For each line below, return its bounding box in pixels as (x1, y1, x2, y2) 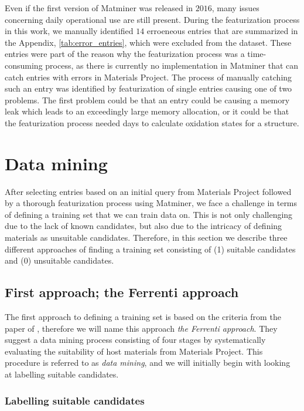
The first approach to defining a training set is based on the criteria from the (5, 311, 281, 323)
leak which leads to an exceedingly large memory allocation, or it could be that (5, 105, 289, 117)
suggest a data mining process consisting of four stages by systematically (5, 333, 266, 346)
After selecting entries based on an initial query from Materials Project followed (5, 185, 292, 197)
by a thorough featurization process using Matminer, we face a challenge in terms (5, 197, 298, 209)
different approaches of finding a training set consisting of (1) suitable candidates (5, 242, 296, 255)
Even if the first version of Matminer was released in (5, 2, 193, 14)
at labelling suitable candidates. (5, 368, 119, 380)
